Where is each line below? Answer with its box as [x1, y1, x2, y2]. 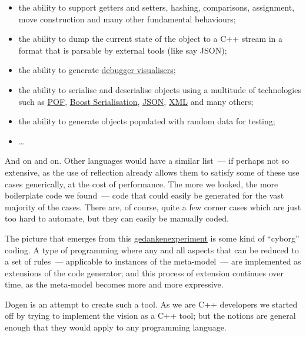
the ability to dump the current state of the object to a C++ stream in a [18, 32, 283, 45]
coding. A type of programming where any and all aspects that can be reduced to [5, 243, 299, 256]
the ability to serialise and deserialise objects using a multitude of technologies [18, 83, 301, 95]
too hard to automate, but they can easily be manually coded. [5, 212, 229, 224]
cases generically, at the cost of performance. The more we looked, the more [5, 177, 278, 190]
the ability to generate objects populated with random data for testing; [18, 115, 275, 127]
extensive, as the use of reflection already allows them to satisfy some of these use [5, 166, 300, 178]
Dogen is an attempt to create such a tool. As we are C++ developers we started [5, 298, 298, 310]
